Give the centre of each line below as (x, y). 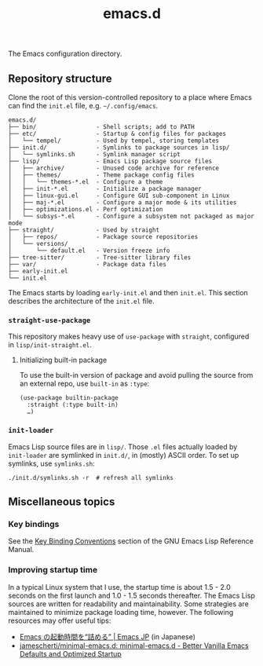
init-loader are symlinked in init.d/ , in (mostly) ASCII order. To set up (124, 455)
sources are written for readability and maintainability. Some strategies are (128, 604)
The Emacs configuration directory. (65, 54)
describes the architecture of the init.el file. (81, 301)
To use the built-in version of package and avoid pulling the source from (136, 375)
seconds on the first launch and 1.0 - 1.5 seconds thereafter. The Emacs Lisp (131, 595)
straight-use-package (49, 320)
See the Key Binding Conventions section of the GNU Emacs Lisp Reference (131, 541)
